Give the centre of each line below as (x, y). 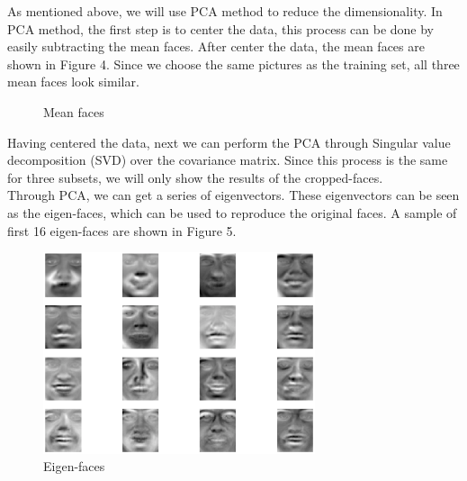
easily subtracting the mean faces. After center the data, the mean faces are (216, 46)
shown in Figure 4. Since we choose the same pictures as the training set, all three (233, 64)
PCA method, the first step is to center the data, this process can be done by (221, 28)
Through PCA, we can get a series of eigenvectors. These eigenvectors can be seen (233, 195)
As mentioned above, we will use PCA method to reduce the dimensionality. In (225, 11)
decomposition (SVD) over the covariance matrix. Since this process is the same (228, 160)
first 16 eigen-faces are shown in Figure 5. (122, 230)
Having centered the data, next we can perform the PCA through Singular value (229, 142)
